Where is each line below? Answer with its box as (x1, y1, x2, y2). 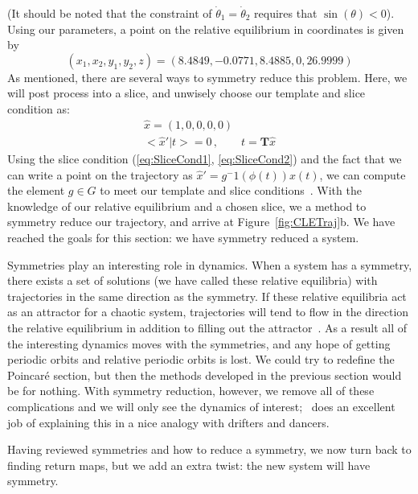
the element (7, 182, 65, 199)
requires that (254, 5, 318, 21)
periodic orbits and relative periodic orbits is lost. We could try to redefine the (7, 351, 395, 368)
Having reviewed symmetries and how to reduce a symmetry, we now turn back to (7, 441, 412, 458)
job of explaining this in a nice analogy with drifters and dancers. (7, 414, 330, 430)
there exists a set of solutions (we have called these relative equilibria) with (7, 272, 378, 289)
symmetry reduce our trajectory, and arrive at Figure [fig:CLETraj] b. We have (7, 213, 395, 230)
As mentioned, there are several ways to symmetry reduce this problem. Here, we (7, 68, 408, 85)
